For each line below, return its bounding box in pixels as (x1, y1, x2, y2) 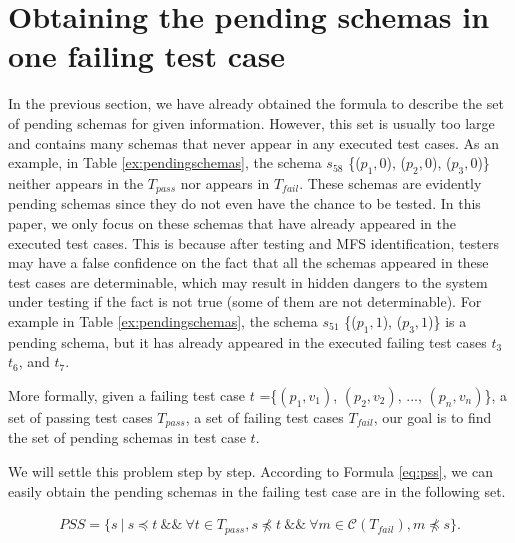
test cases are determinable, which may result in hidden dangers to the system (8, 271, 488, 292)
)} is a (428, 310, 467, 331)
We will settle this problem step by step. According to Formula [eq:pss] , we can (8, 460, 493, 481)
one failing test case (8, 35, 286, 76)
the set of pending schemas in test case (8, 427, 246, 448)
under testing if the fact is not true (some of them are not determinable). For (8, 291, 482, 312)
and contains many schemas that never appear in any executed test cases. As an (8, 132, 499, 153)
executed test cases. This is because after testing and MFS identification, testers (8, 232, 499, 253)
